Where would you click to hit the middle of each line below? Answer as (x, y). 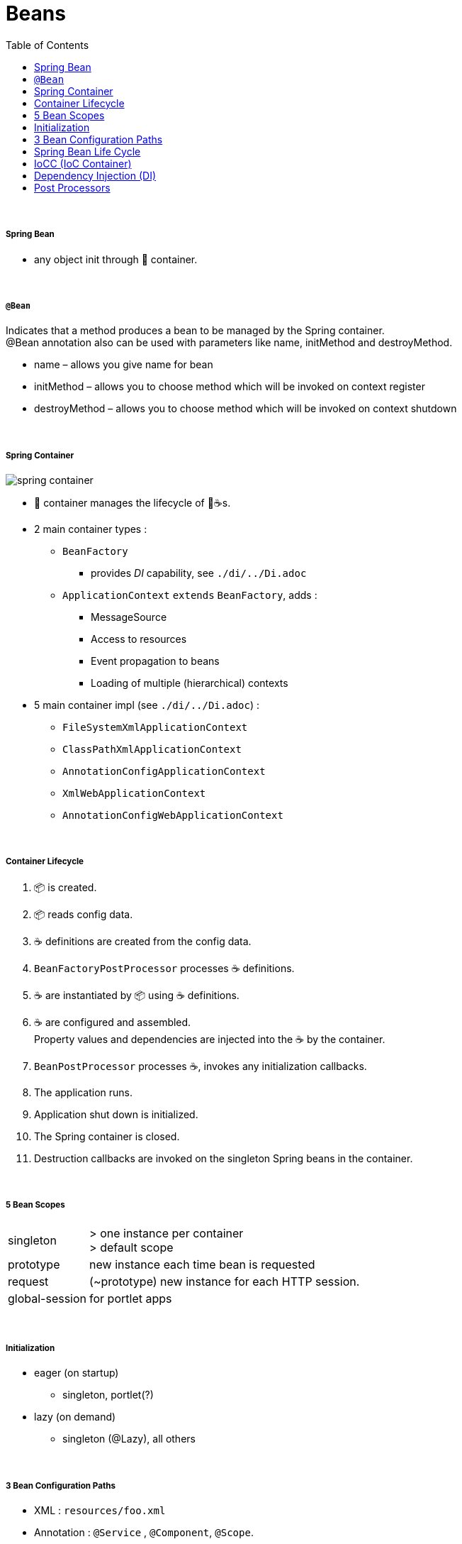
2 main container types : (91, 529)
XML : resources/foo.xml (100, 1511)
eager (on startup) (77, 1373)
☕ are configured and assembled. (113, 1022)
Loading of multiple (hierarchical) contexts (190, 683)
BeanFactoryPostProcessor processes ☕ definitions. (164, 968)
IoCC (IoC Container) (83, 163)
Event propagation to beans (155, 661)
